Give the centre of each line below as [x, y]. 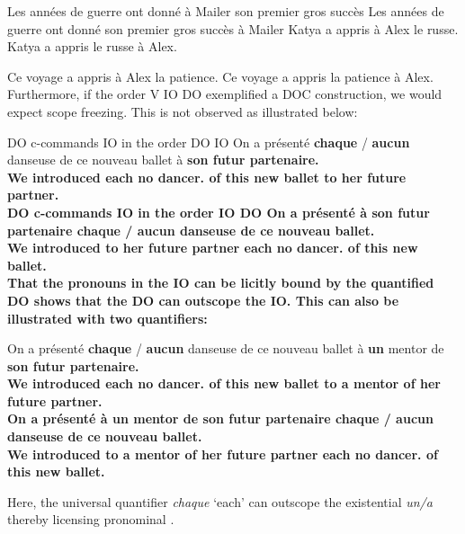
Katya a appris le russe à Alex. [92, 46]
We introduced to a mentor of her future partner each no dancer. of [223, 454]
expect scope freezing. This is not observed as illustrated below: [183, 111]
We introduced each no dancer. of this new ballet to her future [207, 177]
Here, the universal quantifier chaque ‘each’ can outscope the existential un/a [220, 501]
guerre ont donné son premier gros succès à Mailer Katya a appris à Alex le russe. [233, 28]
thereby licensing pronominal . [91, 519]
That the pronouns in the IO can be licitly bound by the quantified [221, 283]
